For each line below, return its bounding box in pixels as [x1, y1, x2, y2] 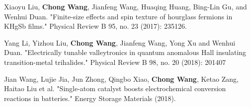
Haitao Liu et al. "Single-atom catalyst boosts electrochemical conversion [4, 83, 226, 94]
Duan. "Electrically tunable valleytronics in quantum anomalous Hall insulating [4, 47, 247, 57]
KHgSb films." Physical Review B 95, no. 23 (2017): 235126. [4, 21, 187, 31]
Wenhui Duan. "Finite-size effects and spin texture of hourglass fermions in [4, 11, 233, 21]
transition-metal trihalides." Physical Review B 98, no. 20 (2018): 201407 [4, 56, 226, 67]
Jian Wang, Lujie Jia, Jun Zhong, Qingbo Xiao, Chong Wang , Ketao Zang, [4, 73, 239, 84]
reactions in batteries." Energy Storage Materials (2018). [4, 93, 176, 103]
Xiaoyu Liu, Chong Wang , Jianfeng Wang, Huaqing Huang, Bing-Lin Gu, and [4, 1, 247, 11]
